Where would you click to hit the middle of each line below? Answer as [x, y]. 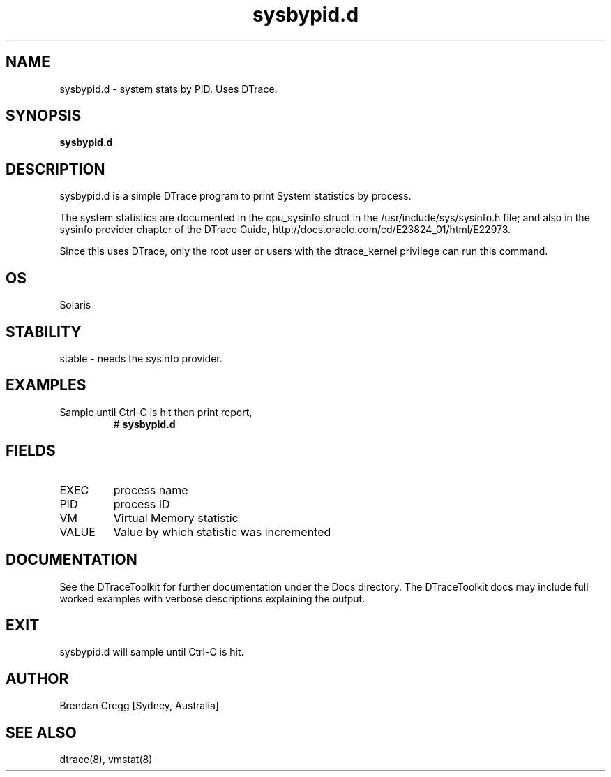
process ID [142, 504]
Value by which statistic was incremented [222, 532]
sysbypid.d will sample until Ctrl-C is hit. [152, 652]
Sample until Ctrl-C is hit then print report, [156, 412]
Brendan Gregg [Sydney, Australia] [139, 706]
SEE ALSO [41, 732]
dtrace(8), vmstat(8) [106, 760]
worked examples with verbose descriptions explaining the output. [212, 598]
